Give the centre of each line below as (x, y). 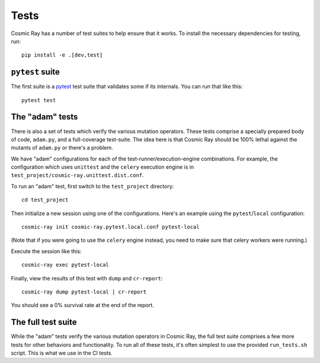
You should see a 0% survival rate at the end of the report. (82, 305)
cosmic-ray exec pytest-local (65, 265)
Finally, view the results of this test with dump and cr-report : (87, 278)
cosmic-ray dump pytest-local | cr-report (84, 292)
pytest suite (36, 72)
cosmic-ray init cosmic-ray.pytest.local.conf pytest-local (111, 227)
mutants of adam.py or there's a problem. (62, 148)
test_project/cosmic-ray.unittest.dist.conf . (78, 175)
